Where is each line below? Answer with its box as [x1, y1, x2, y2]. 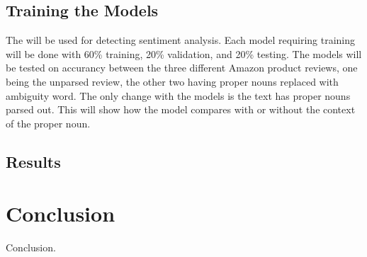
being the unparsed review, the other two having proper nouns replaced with [6, 74, 339, 88]
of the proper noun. [6, 115, 91, 130]
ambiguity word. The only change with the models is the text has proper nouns [6, 88, 351, 103]
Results [6, 150, 61, 172]
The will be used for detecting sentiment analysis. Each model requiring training [6, 33, 356, 47]
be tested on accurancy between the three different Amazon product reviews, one [6, 60, 358, 75]
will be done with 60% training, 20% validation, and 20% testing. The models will [6, 46, 362, 61]
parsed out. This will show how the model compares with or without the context [6, 102, 356, 117]
